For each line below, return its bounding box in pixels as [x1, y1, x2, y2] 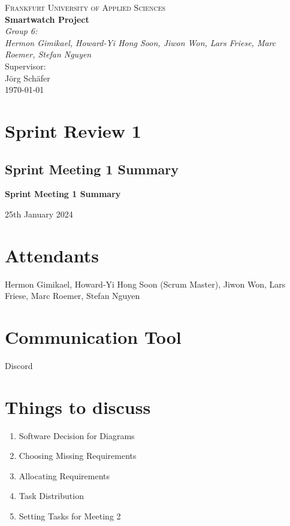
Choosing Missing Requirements [19, 449, 137, 462]
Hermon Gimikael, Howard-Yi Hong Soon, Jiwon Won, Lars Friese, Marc [5, 36, 276, 49]
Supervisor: [5, 59, 46, 72]
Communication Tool [5, 325, 182, 349]
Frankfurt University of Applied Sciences [5, 1, 166, 13]
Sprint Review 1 [5, 118, 141, 143]
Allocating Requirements [19, 469, 110, 482]
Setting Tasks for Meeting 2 [19, 510, 121, 522]
